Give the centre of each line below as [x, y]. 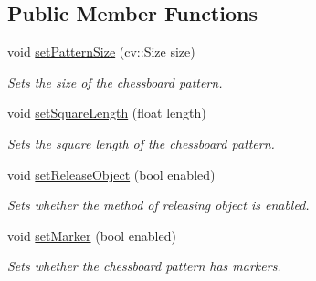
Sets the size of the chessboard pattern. [115, 82]
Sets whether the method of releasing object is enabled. [158, 205]
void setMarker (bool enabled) [92, 235]
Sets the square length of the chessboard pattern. [141, 143]
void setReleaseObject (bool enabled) [111, 174]
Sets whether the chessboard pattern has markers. [144, 266]
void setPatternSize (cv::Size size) [101, 52]
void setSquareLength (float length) [107, 113]
